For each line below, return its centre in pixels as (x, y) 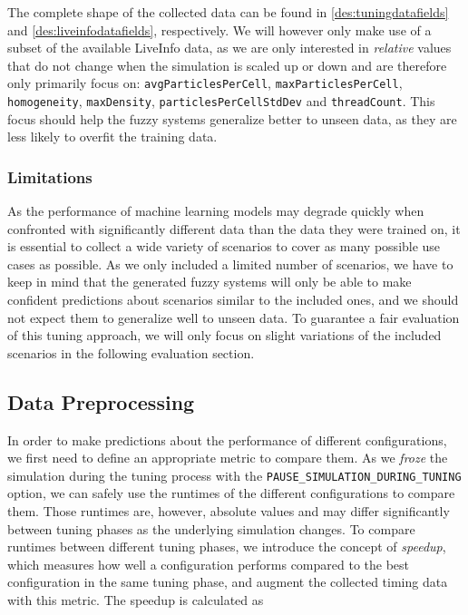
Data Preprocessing (101, 401)
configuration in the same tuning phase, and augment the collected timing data (228, 582)
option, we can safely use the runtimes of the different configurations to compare (231, 493)
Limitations (50, 176)
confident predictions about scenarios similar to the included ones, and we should (233, 300)
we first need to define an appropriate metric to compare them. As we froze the (228, 458)
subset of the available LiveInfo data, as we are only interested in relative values (229, 48)
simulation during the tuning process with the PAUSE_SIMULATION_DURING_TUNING (234, 475)
